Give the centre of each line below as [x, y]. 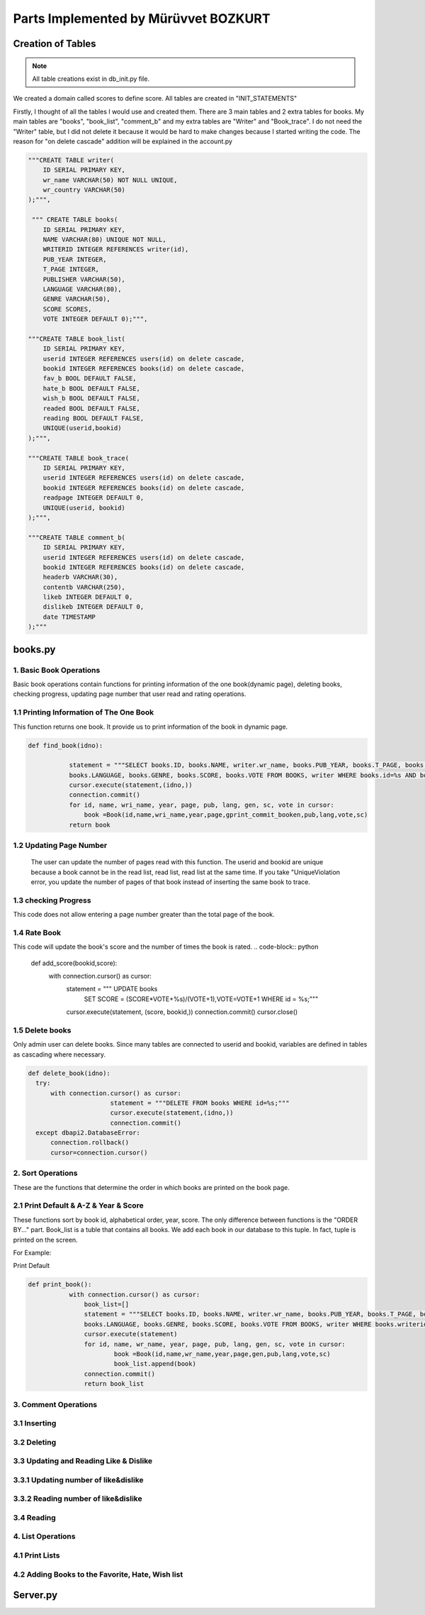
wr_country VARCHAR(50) [84, 190]
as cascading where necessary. [59, 1054]
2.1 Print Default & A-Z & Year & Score [79, 1206]
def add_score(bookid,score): [74, 963]
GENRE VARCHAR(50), [77, 299]
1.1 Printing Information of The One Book [84, 712]
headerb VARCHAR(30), [80, 577]
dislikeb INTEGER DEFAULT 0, [93, 607]
